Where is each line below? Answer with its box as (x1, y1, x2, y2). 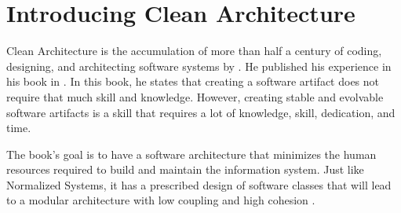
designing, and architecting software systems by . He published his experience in (6, 57, 392, 74)
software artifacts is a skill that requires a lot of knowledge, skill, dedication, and (6, 104, 396, 120)
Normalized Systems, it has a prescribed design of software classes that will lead (6, 176, 392, 193)
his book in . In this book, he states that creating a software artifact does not (6, 73, 380, 90)
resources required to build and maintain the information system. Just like (6, 161, 364, 178)
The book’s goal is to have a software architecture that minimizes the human (6, 145, 377, 162)
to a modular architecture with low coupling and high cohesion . (6, 192, 315, 208)
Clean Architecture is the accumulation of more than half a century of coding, (6, 42, 382, 59)
